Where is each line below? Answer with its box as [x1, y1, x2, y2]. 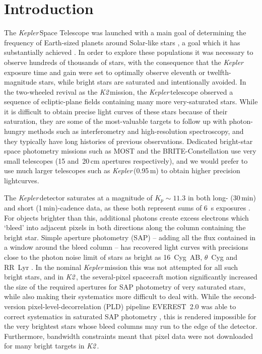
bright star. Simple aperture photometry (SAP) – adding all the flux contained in [4, 232, 256, 242]
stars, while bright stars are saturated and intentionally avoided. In [39, 77, 246, 87]
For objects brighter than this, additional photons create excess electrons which [4, 212, 249, 223]
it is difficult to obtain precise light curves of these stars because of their [4, 106, 228, 116]
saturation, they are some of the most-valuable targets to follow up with [4, 116, 227, 126]
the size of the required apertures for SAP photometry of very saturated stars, [4, 281, 246, 292]
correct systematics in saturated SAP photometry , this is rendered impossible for [4, 311, 256, 321]
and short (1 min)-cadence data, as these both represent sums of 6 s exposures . [4, 202, 250, 213]
